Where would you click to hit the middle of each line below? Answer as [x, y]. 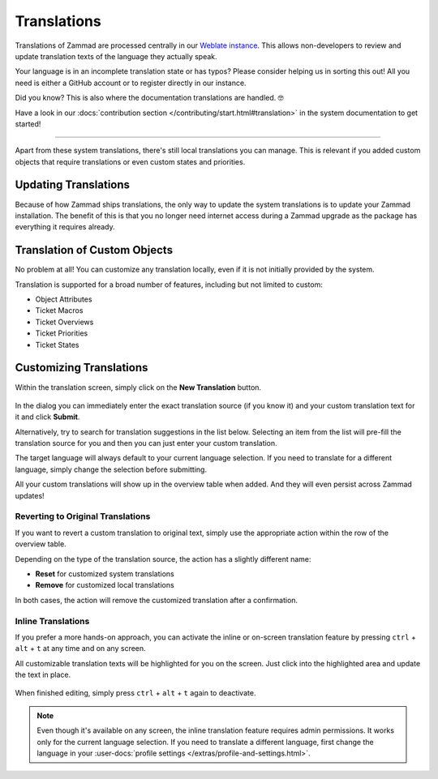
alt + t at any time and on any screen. [80, 648]
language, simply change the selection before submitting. [111, 469]
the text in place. [43, 675]
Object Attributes [64, 299]
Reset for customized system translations [105, 574]
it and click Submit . [47, 417]
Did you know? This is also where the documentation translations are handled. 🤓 [149, 98]
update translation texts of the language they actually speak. [116, 56]
